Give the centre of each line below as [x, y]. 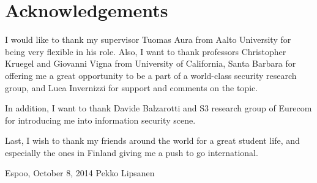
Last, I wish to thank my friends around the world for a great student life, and [152, 140]
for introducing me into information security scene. [100, 120]
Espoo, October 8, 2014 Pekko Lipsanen [80, 173]
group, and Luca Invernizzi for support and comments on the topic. [132, 87]
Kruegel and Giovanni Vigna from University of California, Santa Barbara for [151, 63]
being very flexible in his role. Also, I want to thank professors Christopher [146, 51]
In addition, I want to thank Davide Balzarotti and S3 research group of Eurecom [158, 108]
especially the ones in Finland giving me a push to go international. [132, 152]
